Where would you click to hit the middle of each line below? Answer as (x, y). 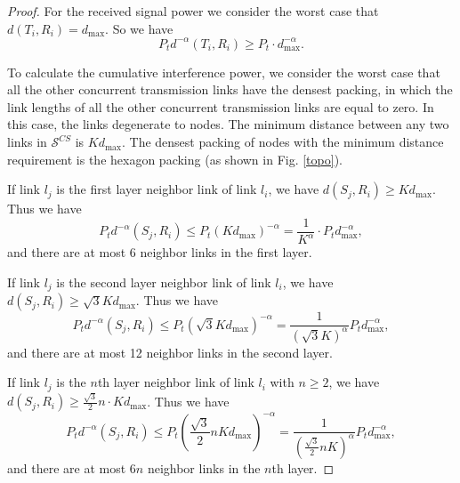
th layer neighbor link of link (176, 382)
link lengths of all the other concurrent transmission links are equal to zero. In (221, 106)
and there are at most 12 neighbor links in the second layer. (170, 352)
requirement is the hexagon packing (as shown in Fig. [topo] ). (175, 159)
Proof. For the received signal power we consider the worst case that (193, 11)
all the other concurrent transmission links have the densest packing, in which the (230, 89)
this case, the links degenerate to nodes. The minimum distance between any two (228, 124)
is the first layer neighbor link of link (157, 189)
